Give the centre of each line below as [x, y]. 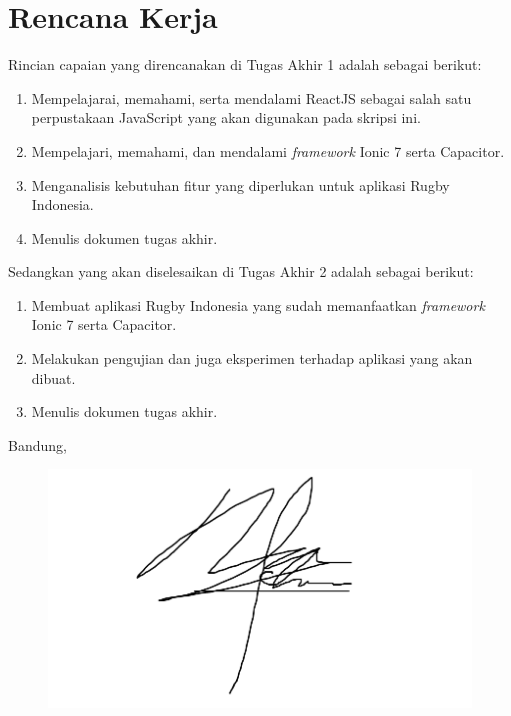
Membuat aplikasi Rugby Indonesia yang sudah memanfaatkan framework [258, 304]
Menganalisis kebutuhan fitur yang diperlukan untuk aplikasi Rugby [240, 184]
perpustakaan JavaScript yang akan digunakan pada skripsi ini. [226, 117]
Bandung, [37, 444]
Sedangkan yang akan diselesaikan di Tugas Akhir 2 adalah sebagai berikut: [241, 271]
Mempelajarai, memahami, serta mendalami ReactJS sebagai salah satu [251, 97]
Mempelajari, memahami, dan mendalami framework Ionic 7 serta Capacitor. [268, 150]
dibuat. [53, 377]
